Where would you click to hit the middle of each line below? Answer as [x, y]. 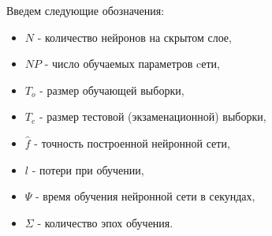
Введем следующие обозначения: [86, 10]
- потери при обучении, [88, 169]
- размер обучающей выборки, [112, 90]
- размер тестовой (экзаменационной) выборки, [153, 116]
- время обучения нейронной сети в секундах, [145, 196]
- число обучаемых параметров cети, [132, 64]
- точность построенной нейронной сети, [132, 142]
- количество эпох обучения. [105, 222]
